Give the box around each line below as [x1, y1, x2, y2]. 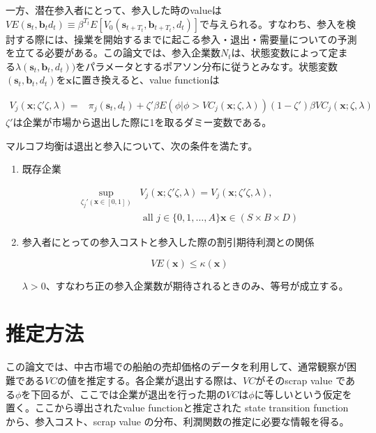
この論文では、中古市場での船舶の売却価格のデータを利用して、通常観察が [6, 359, 347, 374]
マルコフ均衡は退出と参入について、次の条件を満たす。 [6, 138, 258, 152]
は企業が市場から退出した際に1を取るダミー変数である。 [13, 115, 272, 129]
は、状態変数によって [231, 45, 329, 60]
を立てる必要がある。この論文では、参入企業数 [6, 45, 220, 60]
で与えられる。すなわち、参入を [200, 16, 347, 31]
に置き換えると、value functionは [72, 72, 220, 87]
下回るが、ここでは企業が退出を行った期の [31, 386, 227, 401]
